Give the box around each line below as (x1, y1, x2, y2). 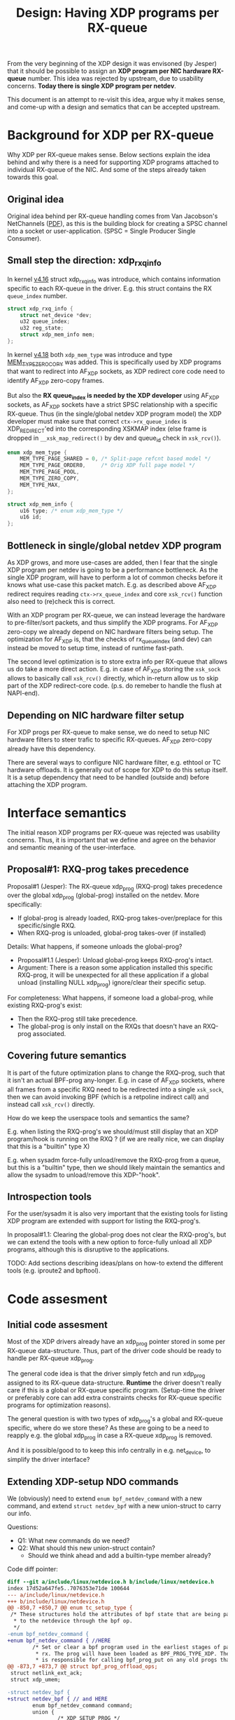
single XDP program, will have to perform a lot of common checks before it (7, 573, 223, 582)
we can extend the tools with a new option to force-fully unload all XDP (7, 1238, 212, 1247)
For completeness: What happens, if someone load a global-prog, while (7, 993, 214, 1002)
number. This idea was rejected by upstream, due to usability (27, 74, 204, 83)
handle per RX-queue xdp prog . (7, 1354, 94, 1364)
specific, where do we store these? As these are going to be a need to (7, 1423, 210, 1432)
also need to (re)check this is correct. (7, 597, 115, 605)
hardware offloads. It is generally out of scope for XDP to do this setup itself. (7, 765, 228, 774)
